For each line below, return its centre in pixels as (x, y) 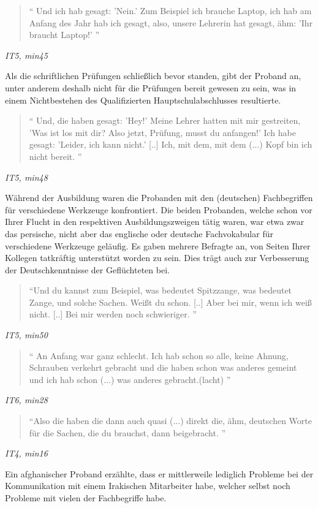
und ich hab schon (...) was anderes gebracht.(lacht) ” (130, 379)
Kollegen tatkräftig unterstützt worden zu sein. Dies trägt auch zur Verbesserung (157, 258)
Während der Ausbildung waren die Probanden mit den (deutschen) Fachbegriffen (159, 198)
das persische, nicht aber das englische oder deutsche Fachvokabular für (139, 233)
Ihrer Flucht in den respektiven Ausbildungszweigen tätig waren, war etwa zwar (155, 222)
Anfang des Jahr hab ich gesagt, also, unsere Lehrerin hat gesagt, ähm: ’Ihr (171, 22)
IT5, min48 (26, 177)
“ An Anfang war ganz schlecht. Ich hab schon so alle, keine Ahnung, (159, 355)
